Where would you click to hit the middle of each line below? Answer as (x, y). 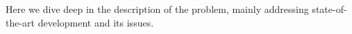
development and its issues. (96, 22)
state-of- (329, 9)
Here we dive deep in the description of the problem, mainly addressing (157, 9)
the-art (20, 22)
